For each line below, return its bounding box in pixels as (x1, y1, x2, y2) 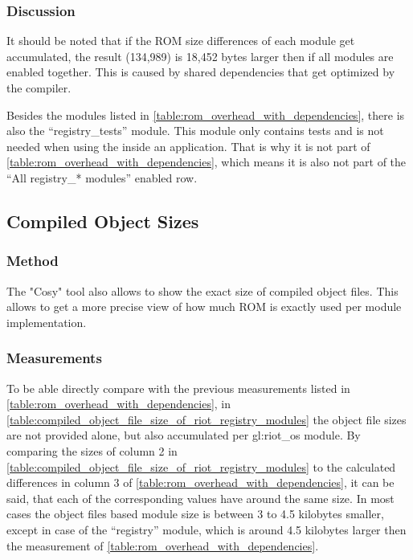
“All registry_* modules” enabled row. (6, 169, 198, 186)
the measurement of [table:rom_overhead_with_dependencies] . (6, 537, 319, 554)
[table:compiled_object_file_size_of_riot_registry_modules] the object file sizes (6, 411, 407, 427)
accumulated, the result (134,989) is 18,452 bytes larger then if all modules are (6, 47, 394, 64)
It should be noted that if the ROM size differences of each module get (6, 32, 355, 49)
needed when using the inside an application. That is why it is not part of (6, 137, 370, 154)
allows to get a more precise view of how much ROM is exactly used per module (6, 298, 402, 315)
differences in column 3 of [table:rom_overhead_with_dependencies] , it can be (6, 474, 395, 491)
